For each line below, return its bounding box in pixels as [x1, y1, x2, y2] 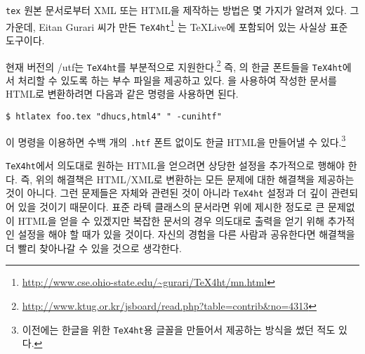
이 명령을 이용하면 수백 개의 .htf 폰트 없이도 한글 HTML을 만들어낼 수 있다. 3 [6, 132, 346, 149]
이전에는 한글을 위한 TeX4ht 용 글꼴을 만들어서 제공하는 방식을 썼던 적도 [22, 322, 336, 336]
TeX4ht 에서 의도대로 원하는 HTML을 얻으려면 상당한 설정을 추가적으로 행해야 [6, 158, 345, 173]
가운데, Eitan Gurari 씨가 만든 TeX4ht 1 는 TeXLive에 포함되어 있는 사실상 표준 [6, 17, 348, 34]
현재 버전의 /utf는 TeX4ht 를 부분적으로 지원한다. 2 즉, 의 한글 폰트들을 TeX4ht [6, 57, 343, 74]
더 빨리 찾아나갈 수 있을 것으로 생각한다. [6, 240, 182, 255]
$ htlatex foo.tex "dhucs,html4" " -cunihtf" [6, 112, 222, 122]
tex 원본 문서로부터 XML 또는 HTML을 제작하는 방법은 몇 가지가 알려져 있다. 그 [6, 3, 359, 17]
